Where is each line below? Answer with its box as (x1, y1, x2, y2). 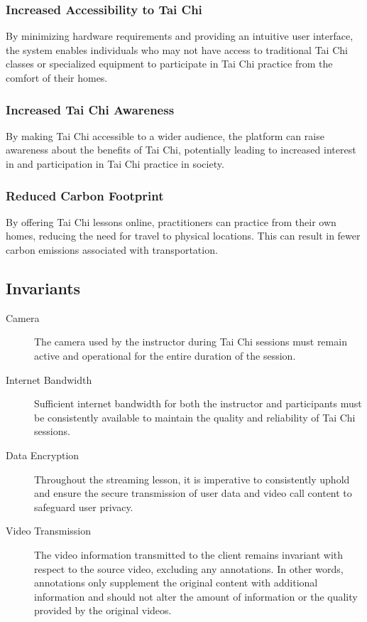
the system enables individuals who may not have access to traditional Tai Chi (6, 42, 348, 57)
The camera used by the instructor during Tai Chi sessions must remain (34, 334, 347, 349)
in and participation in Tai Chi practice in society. (6, 156, 224, 171)
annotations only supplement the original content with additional (34, 575, 318, 590)
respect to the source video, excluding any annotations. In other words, (34, 561, 344, 576)
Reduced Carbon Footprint (6, 186, 164, 204)
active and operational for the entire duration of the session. (34, 348, 296, 363)
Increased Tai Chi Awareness (6, 100, 175, 118)
